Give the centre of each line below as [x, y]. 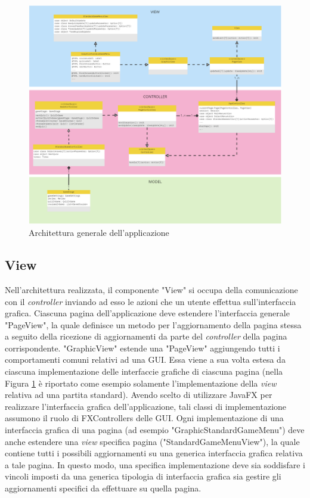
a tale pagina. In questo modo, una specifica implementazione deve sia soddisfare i [155, 464]
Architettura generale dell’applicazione [99, 233]
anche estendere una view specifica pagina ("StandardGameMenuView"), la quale [152, 441]
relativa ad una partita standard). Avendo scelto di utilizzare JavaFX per [139, 395]
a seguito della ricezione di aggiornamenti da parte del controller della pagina [146, 336]
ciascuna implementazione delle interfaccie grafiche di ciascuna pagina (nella [144, 371]
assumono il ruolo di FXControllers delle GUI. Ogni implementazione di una [144, 418]
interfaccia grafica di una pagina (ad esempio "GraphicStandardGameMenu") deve [155, 430]
